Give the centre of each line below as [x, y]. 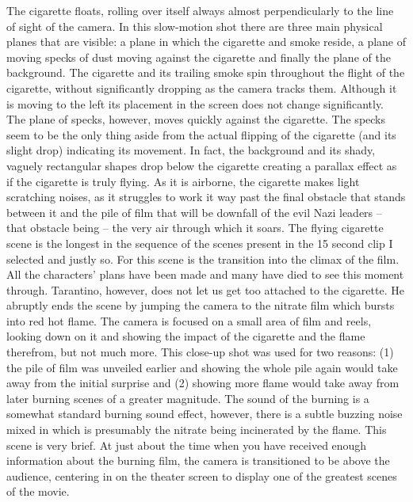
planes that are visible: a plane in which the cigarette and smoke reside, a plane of [206, 42]
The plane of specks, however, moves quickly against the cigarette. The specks [196, 119]
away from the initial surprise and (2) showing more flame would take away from [203, 383]
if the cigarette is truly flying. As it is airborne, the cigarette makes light [183, 181]
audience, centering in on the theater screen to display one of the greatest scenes [202, 475]
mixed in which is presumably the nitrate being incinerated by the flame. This [197, 430]
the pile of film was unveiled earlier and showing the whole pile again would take [202, 367]
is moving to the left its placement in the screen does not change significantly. [195, 103]
